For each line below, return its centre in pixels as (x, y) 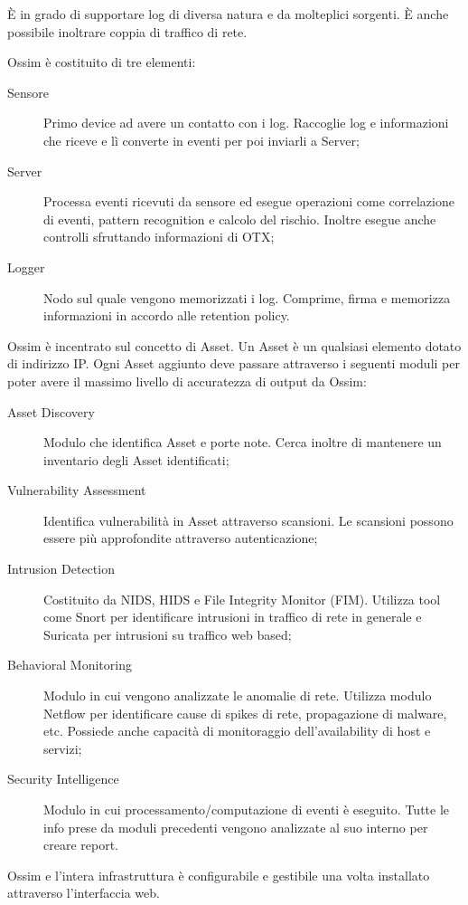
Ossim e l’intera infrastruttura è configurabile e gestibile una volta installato (219, 875)
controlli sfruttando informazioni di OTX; (159, 237)
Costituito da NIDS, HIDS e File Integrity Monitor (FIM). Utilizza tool (242, 599)
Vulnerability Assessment (77, 490)
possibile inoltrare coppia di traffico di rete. (127, 31)
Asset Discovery (51, 411)
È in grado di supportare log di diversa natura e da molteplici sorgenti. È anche (228, 14)
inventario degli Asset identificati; (136, 459)
